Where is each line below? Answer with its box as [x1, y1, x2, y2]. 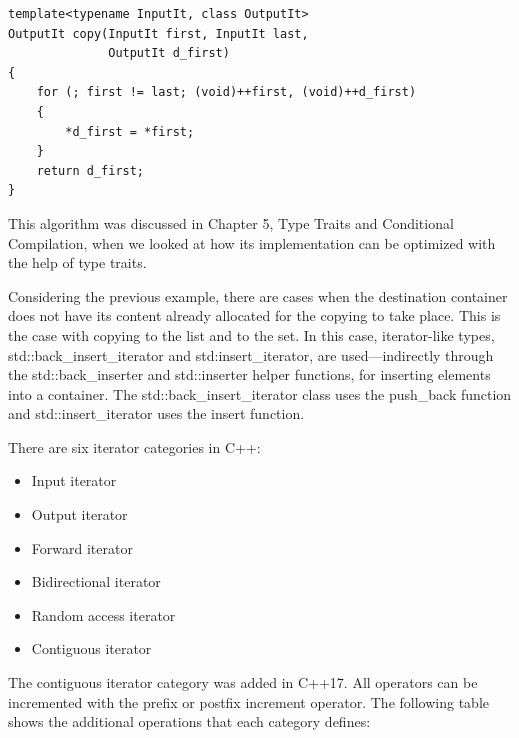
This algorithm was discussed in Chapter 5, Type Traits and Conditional [8, 212, 454, 233]
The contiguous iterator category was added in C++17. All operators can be [8, 672, 478, 693]
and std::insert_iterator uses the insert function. [8, 403, 305, 424]
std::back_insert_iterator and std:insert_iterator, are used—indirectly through [8, 344, 494, 365]
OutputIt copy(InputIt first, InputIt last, [8, 26, 309, 41]
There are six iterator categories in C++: [8, 436, 261, 457]
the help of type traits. [8, 252, 147, 273]
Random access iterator [31, 604, 176, 625]
